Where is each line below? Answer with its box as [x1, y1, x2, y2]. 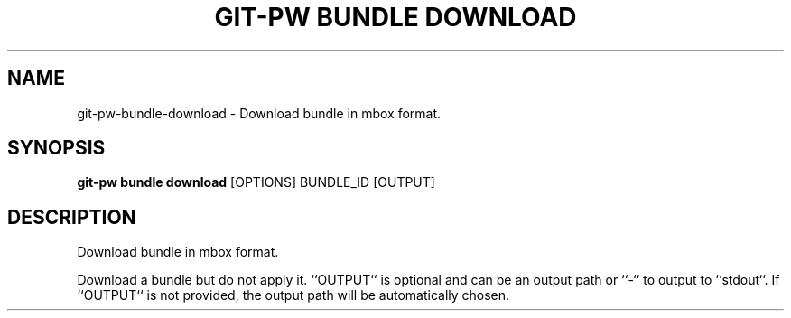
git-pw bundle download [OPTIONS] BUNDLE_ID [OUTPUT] [77, 174, 435, 191]
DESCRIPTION [7, 205, 136, 229]
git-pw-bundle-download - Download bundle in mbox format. [77, 105, 442, 121]
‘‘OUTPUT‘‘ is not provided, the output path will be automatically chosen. [77, 287, 510, 304]
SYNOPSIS [7, 136, 106, 160]
